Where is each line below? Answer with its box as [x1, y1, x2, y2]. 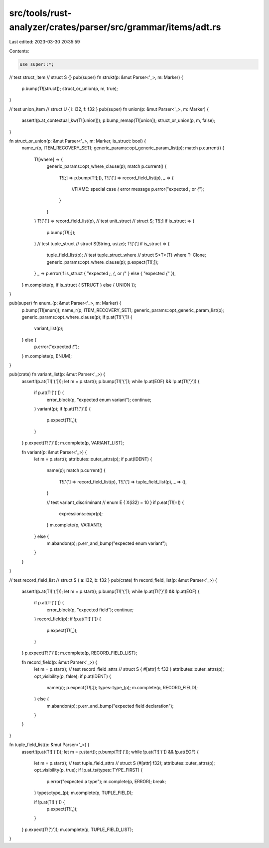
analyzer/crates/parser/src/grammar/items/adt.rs [9, 21, 221, 32]
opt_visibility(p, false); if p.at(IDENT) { [34, 673, 112, 679]
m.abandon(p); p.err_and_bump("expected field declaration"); [46, 703, 174, 709]
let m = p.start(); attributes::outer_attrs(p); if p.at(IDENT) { [34, 456, 152, 462]
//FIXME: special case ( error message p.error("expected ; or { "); [71, 186, 204, 192]
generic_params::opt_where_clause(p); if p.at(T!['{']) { [21, 314, 133, 320]
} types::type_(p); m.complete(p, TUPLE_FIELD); [34, 790, 133, 796]
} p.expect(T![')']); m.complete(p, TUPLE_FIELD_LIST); [21, 827, 134, 833]
